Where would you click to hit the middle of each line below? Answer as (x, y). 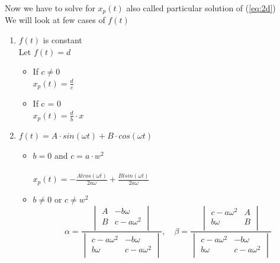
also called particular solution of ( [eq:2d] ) (201, 8)
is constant (62, 40)
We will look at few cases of (55, 20)
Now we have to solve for (50, 8)
